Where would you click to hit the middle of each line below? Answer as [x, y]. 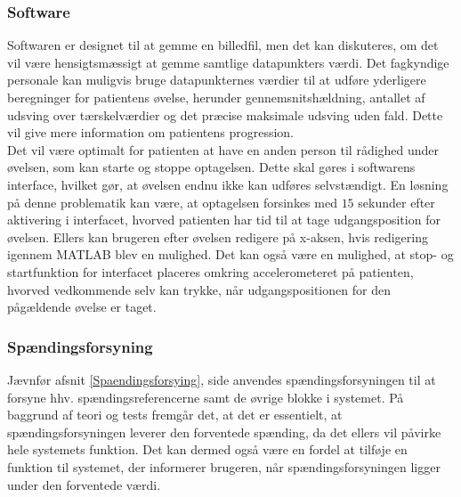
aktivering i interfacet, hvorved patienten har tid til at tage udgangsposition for [224, 220]
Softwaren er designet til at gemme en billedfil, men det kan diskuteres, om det [223, 45]
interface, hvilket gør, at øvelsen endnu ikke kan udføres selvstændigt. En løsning [228, 184]
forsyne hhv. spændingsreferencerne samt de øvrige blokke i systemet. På [206, 397]
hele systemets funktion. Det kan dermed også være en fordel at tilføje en [207, 449]
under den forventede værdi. [84, 484]
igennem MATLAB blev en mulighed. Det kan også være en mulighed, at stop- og [230, 254]
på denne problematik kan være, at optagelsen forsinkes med [172, 202]
